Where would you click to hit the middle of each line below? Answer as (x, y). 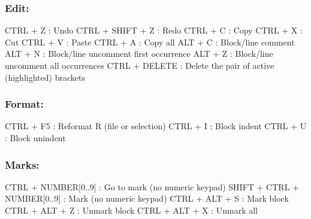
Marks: (22, 164)
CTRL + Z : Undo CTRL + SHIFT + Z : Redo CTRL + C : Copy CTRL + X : (154, 30)
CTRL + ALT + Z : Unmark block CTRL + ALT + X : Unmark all (131, 210)
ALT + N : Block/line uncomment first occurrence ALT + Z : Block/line (139, 54)
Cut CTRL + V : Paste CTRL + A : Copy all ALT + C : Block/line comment (150, 42)
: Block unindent (35, 138)
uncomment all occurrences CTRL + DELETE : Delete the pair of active (140, 65)
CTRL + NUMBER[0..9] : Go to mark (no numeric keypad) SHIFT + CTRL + (152, 186)
